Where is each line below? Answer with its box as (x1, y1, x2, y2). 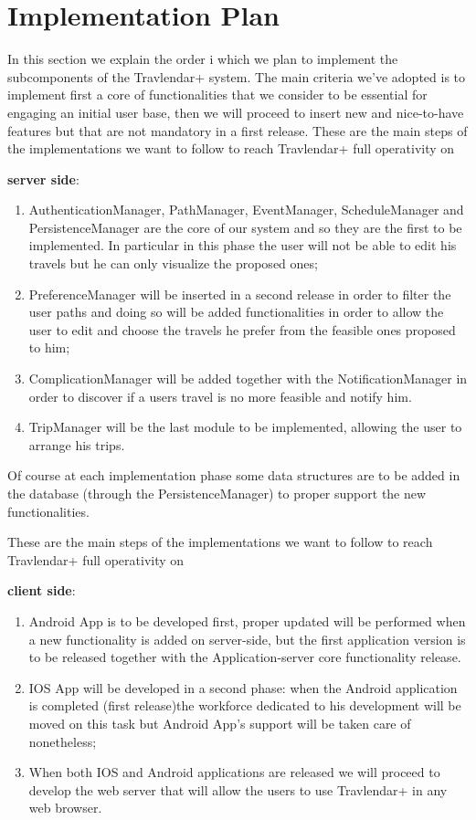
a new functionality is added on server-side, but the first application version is (28, 629, 466, 648)
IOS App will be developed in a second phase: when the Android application (28, 678, 458, 697)
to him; (28, 338, 70, 357)
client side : (7, 581, 76, 600)
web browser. (28, 798, 102, 817)
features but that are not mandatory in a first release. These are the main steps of (7, 121, 468, 140)
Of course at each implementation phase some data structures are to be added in (7, 466, 460, 485)
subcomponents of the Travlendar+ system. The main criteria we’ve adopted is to (7, 67, 466, 86)
